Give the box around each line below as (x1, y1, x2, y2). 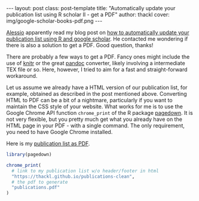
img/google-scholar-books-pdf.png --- (6, 17, 103, 25)
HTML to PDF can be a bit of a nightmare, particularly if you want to (6, 97, 173, 103)
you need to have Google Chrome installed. (6, 129, 113, 135)
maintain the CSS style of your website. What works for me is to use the (6, 103, 183, 110)
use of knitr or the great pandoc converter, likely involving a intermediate (6, 60, 185, 66)
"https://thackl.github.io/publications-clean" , (11, 173, 135, 179)
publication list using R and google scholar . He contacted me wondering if (6, 35, 188, 42)
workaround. (6, 72, 38, 79)
